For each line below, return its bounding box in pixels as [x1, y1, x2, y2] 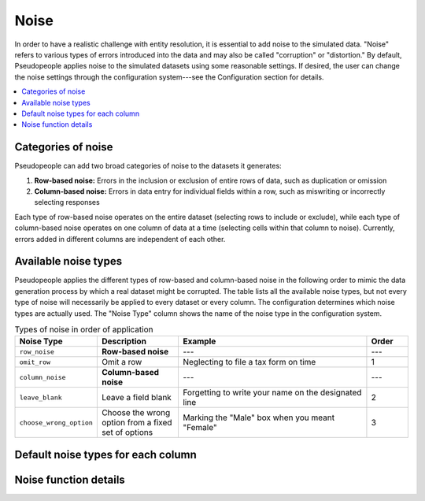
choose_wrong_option [19, 418, 94, 427]
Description [101, 336, 147, 347]
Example [182, 336, 216, 347]
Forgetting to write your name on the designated [182, 387, 362, 398]
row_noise [19, 347, 55, 356]
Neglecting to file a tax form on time [182, 357, 316, 368]
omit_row [19, 358, 51, 366]
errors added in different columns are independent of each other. [14, 234, 226, 243]
